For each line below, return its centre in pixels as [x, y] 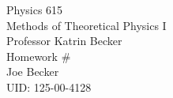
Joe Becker [33, 72]
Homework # [39, 56]
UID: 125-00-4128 [49, 87]
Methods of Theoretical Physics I [86, 25]
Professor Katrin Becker [64, 41]
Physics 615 [35, 9]
